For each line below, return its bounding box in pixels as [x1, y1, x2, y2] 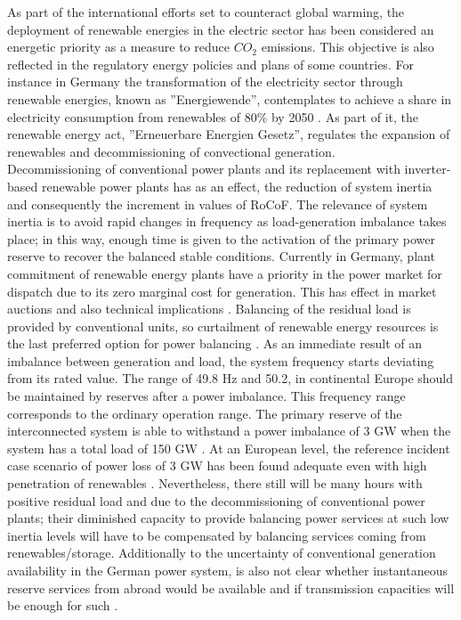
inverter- [404, 159, 451, 178]
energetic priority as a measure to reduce [7, 37, 230, 56]
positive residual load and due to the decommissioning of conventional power [7, 491, 425, 510]
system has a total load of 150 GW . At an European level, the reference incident [7, 438, 450, 457]
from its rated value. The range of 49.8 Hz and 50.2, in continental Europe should [7, 369, 454, 387]
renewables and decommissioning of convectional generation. [7, 142, 336, 160]
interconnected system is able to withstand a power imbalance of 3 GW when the [7, 421, 451, 440]
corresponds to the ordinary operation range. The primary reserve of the [7, 404, 402, 422]
